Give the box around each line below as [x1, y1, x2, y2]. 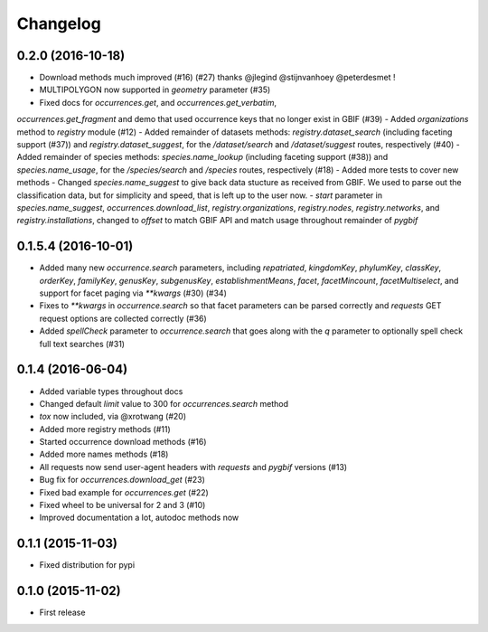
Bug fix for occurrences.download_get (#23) [39, 475, 205, 486]
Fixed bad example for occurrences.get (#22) [39, 486, 210, 497]
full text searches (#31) [39, 338, 126, 349]
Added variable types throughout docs [39, 385, 183, 397]
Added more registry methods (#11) [39, 423, 171, 434]
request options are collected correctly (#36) [39, 313, 207, 324]
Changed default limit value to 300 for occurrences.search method [39, 398, 289, 409]
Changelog [16, 14, 101, 33]
